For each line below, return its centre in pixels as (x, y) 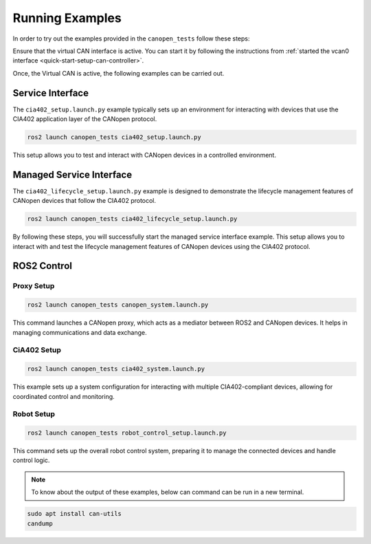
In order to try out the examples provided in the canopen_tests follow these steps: (131, 39)
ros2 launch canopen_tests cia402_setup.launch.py (114, 137)
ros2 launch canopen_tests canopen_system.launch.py (118, 305)
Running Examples (67, 18)
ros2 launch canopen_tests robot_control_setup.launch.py (127, 433)
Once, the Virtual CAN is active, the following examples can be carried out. (119, 73)
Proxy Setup (34, 286)
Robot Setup (34, 414)
